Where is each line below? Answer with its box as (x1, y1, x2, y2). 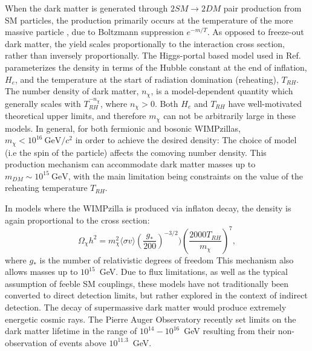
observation (5, 336, 47, 349)
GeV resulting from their (184, 324, 276, 337)
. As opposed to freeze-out (207, 25, 304, 38)
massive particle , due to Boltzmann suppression (5, 25, 184, 38)
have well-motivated (228, 97, 302, 109)
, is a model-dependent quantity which (151, 85, 293, 97)
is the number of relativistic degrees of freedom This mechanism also (39, 253, 294, 266)
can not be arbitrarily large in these (163, 109, 296, 122)
